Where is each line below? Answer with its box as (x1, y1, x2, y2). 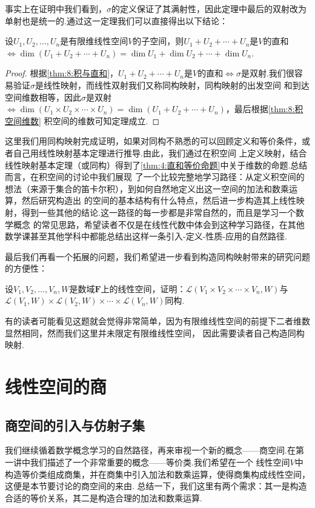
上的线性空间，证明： (101, 282, 186, 295)
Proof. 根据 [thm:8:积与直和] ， (5, 67, 119, 79)
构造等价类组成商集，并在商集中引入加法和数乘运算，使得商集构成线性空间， (5, 467, 310, 480)
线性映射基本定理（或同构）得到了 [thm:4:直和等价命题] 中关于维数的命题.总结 (5, 158, 308, 171)
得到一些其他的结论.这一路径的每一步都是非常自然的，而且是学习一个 (21, 206, 296, 218)
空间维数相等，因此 (5, 90, 81, 103)
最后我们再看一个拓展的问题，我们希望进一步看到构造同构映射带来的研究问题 (5, 250, 310, 262)
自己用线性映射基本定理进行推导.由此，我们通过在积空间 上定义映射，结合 (13, 146, 307, 159)
